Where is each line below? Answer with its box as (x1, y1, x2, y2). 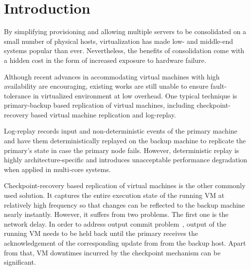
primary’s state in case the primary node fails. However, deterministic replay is (4, 145, 239, 155)
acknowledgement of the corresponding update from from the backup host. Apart (4, 238, 246, 248)
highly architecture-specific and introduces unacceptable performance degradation (4, 154, 248, 165)
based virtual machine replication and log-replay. (31, 109, 176, 119)
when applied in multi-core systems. (4, 164, 111, 174)
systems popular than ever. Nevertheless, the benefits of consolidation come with (4, 45, 245, 56)
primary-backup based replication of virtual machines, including (4, 100, 195, 110)
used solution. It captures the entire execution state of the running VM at (4, 190, 225, 200)
